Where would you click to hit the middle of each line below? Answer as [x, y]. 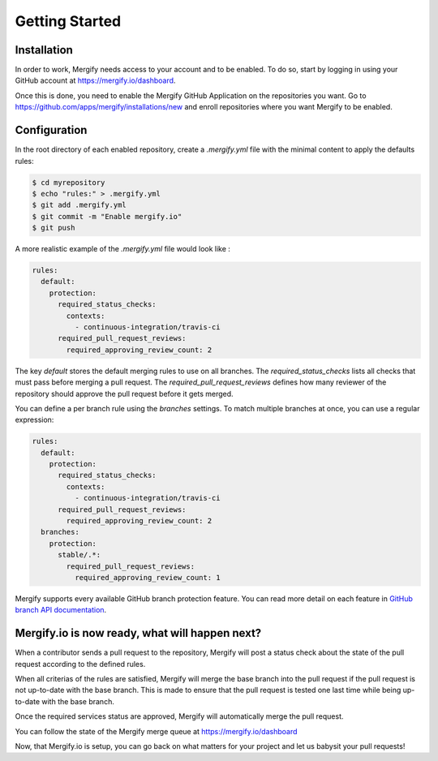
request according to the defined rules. [80, 664]
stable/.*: [79, 555]
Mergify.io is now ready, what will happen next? [138, 633]
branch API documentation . [61, 610]
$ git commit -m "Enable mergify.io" [107, 216]
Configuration [51, 130]
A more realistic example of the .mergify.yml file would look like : [123, 249]
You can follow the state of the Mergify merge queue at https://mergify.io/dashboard [156, 731]
